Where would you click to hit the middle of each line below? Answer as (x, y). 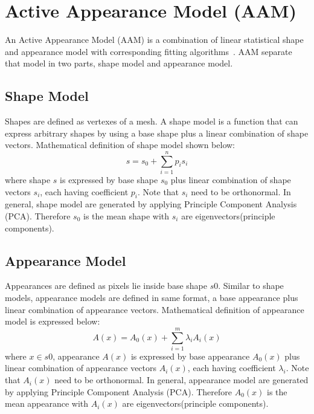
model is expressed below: (53, 321)
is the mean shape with (126, 216)
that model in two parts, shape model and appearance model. (119, 63)
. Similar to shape (251, 286)
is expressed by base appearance (190, 356)
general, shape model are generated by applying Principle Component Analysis (151, 204)
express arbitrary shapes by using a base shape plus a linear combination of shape (157, 133)
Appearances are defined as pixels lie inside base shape (106, 286)
